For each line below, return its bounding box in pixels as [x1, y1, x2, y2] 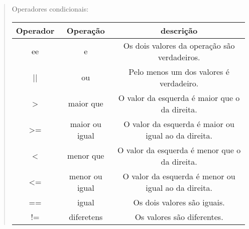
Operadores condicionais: [12, 4, 89, 14]
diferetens [69, 210, 103, 222]
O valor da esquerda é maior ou [123, 118, 234, 130]
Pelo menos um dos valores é [129, 65, 229, 77]
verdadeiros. [158, 51, 200, 63]
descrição [161, 24, 198, 36]
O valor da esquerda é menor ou [122, 170, 235, 182]
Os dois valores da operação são [123, 39, 235, 51]
